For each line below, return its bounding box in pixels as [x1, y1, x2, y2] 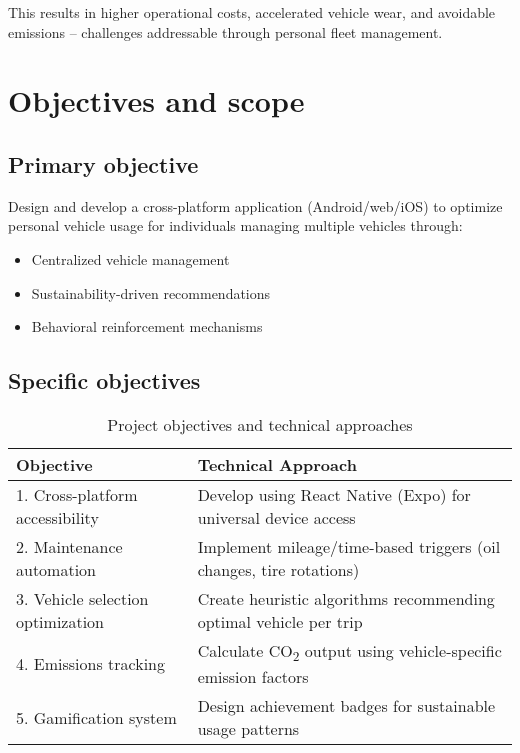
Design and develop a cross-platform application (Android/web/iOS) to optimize [8, 195, 503, 216]
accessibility [16, 505, 99, 529]
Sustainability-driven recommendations [31, 282, 271, 303]
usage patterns [197, 717, 300, 741]
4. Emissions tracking [16, 652, 165, 676]
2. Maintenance [16, 534, 123, 558]
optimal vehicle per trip [197, 609, 363, 633]
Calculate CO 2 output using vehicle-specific [197, 638, 502, 666]
